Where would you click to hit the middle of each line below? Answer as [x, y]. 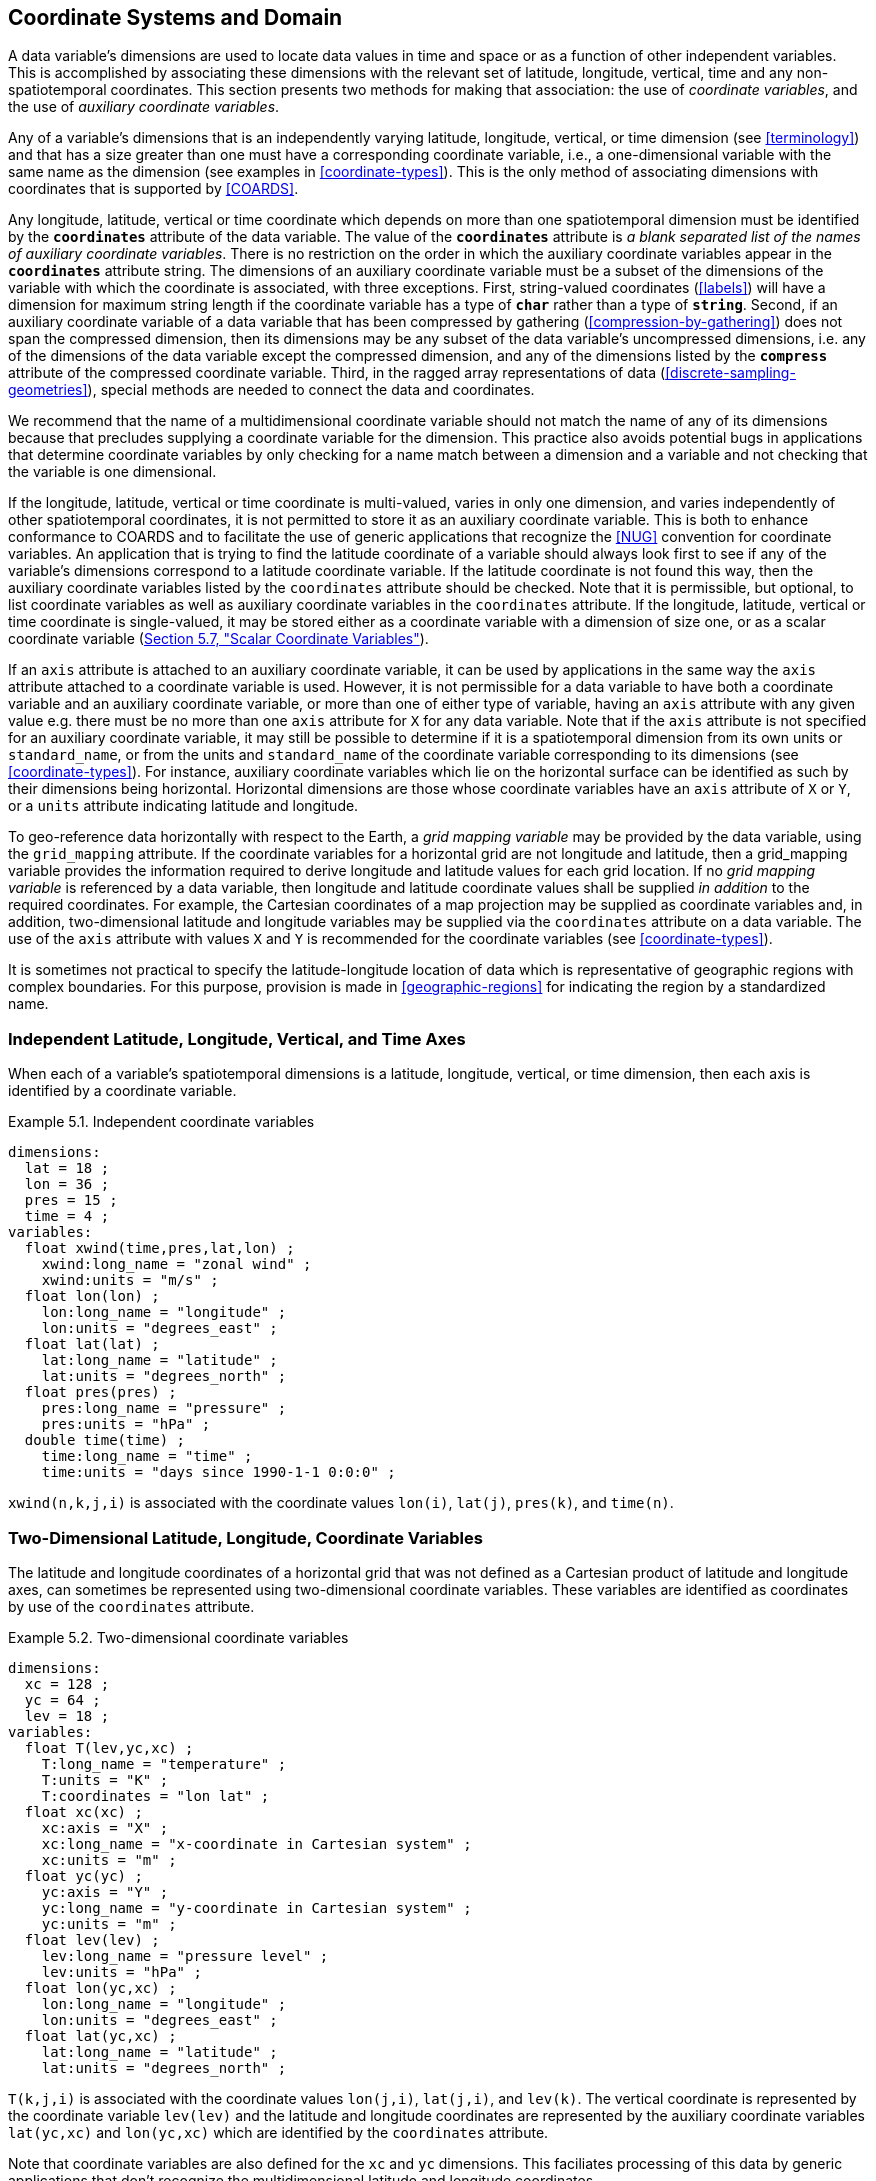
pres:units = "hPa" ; [126, 1424]
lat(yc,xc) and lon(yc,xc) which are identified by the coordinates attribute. [278, 2132]
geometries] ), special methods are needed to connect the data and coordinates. [271, 390]
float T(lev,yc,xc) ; [109, 1747]
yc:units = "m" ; [109, 1923]
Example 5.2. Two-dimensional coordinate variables [178, 1637]
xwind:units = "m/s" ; [130, 1280]
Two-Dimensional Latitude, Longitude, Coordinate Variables [245, 1537]
